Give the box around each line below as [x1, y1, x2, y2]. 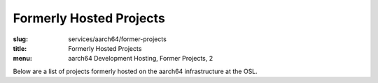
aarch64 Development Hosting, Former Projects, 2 [68, 54, 213, 63]
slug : [13, 35, 28, 43]
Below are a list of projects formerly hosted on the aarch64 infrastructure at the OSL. [13, 67, 258, 75]
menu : [13, 54, 33, 63]
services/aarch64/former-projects [68, 35, 167, 43]
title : [13, 44, 27, 52]
